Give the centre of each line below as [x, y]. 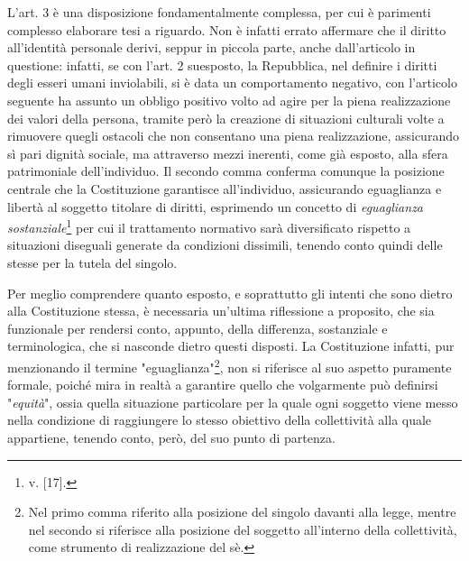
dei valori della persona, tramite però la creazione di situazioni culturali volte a [226, 118]
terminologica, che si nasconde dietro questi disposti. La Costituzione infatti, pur [231, 346]
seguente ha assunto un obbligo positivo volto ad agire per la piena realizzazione [229, 100]
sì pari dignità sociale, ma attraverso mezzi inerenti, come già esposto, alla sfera [228, 153]
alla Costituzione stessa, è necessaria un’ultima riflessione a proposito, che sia [221, 311]
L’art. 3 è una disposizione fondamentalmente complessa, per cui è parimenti [219, 12]
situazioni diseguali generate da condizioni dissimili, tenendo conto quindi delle [225, 245]
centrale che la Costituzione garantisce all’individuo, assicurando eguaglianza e [225, 188]
